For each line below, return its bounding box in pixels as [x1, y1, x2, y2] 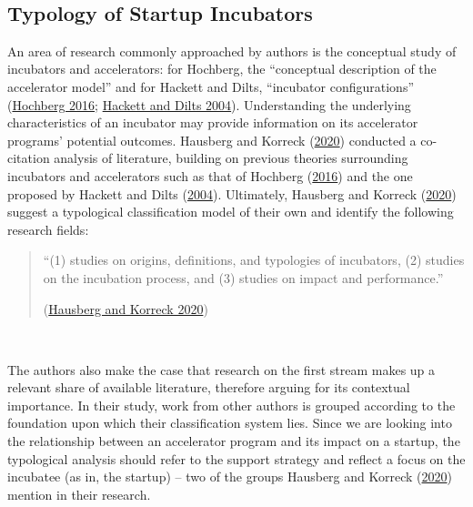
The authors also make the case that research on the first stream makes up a [7, 360, 436, 379]
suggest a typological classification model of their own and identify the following [7, 202, 454, 221]
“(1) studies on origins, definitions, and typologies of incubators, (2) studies [43, 250, 465, 269]
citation [7, 148, 50, 167]
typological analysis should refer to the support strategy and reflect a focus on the [7, 449, 466, 468]
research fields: [7, 219, 89, 238]
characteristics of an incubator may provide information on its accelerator [7, 113, 418, 132]
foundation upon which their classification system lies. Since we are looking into [7, 413, 452, 432]
